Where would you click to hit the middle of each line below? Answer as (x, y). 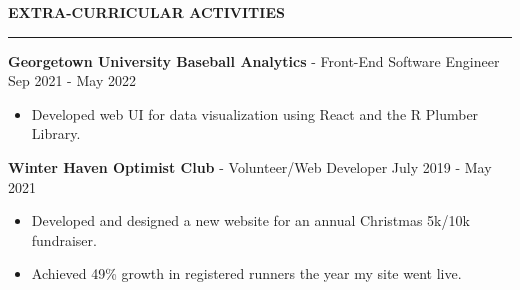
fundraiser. (64, 239)
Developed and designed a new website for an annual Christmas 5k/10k (250, 220)
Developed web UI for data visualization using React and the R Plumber (255, 113)
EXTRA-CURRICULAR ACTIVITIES (146, 12)
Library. (56, 133)
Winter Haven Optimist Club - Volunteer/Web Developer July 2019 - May (250, 166)
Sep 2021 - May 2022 (72, 80)
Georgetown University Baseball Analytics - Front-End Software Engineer (254, 60)
